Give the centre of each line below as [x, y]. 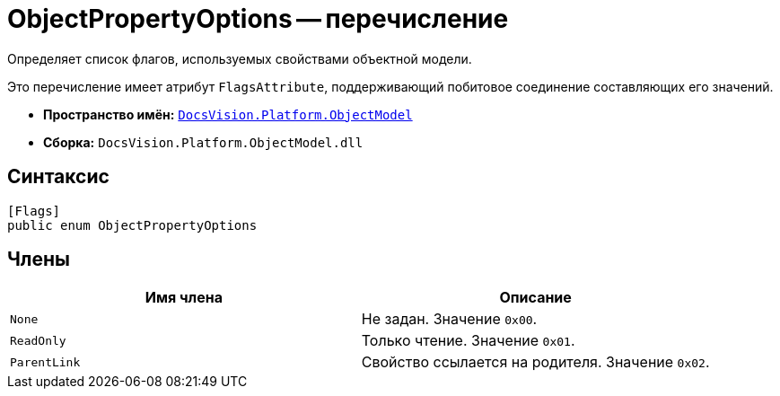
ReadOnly [38, 340]
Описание [535, 298]
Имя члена [184, 298]
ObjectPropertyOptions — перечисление [258, 19]
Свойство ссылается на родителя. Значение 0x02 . [535, 362]
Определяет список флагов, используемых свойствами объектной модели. [240, 58]
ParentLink [45, 362]
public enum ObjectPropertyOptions [132, 225]
